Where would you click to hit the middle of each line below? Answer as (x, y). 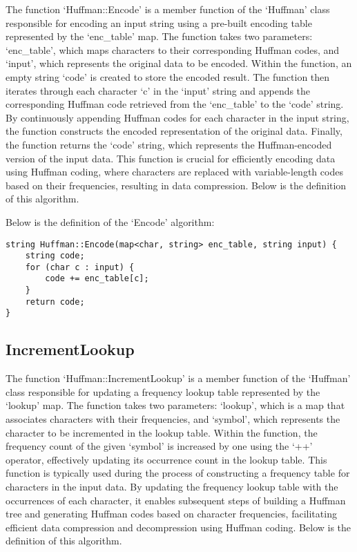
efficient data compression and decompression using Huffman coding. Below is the (178, 527)
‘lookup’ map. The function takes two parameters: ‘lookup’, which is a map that (175, 405)
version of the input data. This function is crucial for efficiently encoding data (171, 158)
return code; (55, 302)
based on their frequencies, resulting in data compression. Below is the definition (176, 185)
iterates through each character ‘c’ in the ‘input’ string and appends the (158, 90)
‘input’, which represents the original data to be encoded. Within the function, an (179, 63)
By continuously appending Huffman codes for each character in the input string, (177, 117)
